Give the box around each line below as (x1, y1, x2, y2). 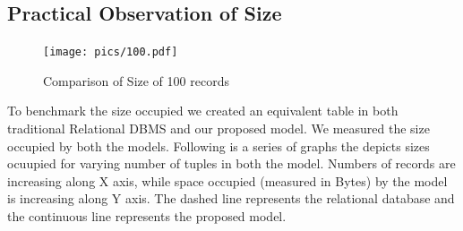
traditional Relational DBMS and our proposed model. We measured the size (7, 119, 430, 138)
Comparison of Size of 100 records (43, 71, 229, 90)
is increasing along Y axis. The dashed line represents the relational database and (7, 189, 455, 208)
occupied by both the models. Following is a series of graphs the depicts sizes (7, 136, 430, 155)
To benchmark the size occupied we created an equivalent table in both (7, 101, 399, 120)
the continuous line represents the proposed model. (7, 207, 287, 226)
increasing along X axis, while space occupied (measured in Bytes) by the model (7, 171, 448, 190)
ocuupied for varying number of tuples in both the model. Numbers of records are (7, 154, 456, 173)
